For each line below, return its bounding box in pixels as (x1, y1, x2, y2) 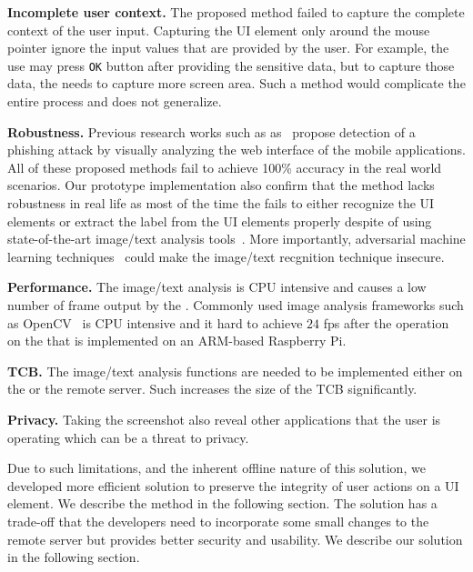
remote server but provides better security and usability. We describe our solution (7, 529, 463, 548)
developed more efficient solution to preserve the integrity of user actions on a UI (7, 476, 459, 495)
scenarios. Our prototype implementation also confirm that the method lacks (7, 176, 435, 195)
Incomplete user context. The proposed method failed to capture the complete (7, 3, 465, 21)
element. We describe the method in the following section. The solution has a (7, 494, 438, 513)
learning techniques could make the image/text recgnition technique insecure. (7, 246, 445, 266)
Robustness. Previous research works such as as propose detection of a (7, 122, 416, 141)
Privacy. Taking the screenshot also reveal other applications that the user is (7, 409, 441, 428)
